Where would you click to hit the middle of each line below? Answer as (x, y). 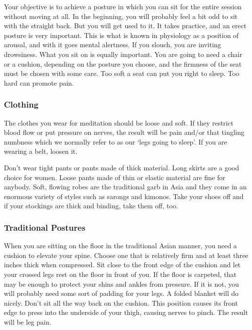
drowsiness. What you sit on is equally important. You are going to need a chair (123, 54)
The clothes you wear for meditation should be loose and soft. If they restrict (119, 122)
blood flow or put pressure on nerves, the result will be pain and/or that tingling (124, 132)
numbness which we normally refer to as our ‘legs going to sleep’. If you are (116, 141)
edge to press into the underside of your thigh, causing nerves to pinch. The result (126, 312)
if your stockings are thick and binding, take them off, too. (91, 206)
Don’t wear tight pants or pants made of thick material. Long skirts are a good (122, 167)
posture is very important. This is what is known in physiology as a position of (121, 35)
